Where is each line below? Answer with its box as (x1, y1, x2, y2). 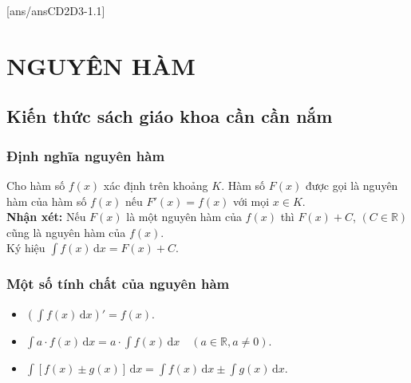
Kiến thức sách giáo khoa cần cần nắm (6, 104, 333, 128)
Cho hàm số (6, 176, 65, 193)
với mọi (233, 192, 270, 209)
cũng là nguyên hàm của (6, 223, 126, 240)
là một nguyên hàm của (126, 208, 242, 225)
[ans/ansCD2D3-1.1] (6, 2, 105, 18)
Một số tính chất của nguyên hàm (6, 274, 230, 294)
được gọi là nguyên (305, 176, 398, 193)
